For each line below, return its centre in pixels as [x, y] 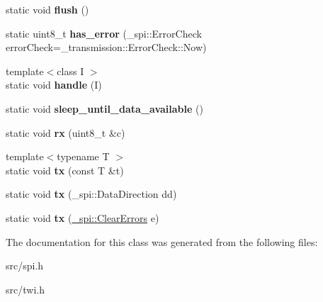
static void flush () [47, 9]
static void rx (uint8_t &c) [66, 132]
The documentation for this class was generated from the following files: [162, 241]
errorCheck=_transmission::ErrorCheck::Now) [106, 47]
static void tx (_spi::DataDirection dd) [91, 194]
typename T [83, 156]
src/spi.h [25, 265]
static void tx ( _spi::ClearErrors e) [83, 217]
